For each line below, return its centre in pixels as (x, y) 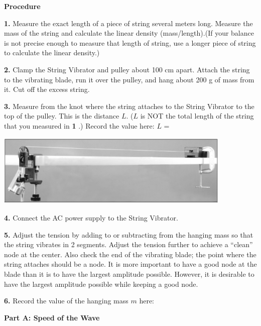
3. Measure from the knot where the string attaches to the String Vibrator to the (129, 106)
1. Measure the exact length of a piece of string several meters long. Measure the (128, 23)
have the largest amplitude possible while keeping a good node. (101, 284)
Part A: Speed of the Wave (52, 317)
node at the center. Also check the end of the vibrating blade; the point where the (130, 254)
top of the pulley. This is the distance (62, 116)
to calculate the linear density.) (52, 52)
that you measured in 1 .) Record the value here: (79, 125)
